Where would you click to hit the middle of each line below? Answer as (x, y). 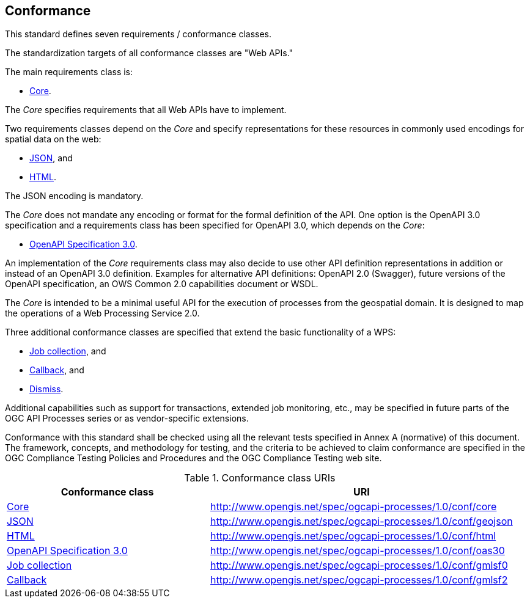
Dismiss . (46, 389)
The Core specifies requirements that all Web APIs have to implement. (146, 110)
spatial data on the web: (53, 139)
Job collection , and (68, 351)
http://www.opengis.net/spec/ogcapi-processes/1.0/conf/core (354, 507)
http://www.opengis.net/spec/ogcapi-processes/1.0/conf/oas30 (358, 551)
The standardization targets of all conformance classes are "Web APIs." (149, 53)
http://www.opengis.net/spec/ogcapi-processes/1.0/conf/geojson (362, 521)
